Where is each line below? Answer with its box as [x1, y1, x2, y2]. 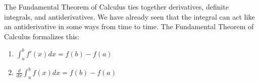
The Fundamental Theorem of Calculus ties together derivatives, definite [4, 2, 229, 12]
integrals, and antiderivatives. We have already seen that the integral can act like [4, 11, 255, 22]
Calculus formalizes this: [4, 31, 80, 41]
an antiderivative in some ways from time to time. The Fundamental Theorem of [4, 21, 254, 32]
